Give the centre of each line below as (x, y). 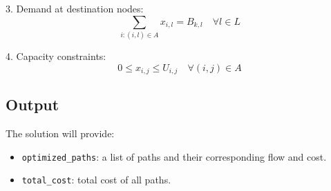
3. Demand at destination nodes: (75, 8)
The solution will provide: (60, 133)
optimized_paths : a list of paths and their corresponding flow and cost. (174, 156)
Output (32, 104)
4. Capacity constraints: (56, 56)
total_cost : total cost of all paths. (96, 180)
